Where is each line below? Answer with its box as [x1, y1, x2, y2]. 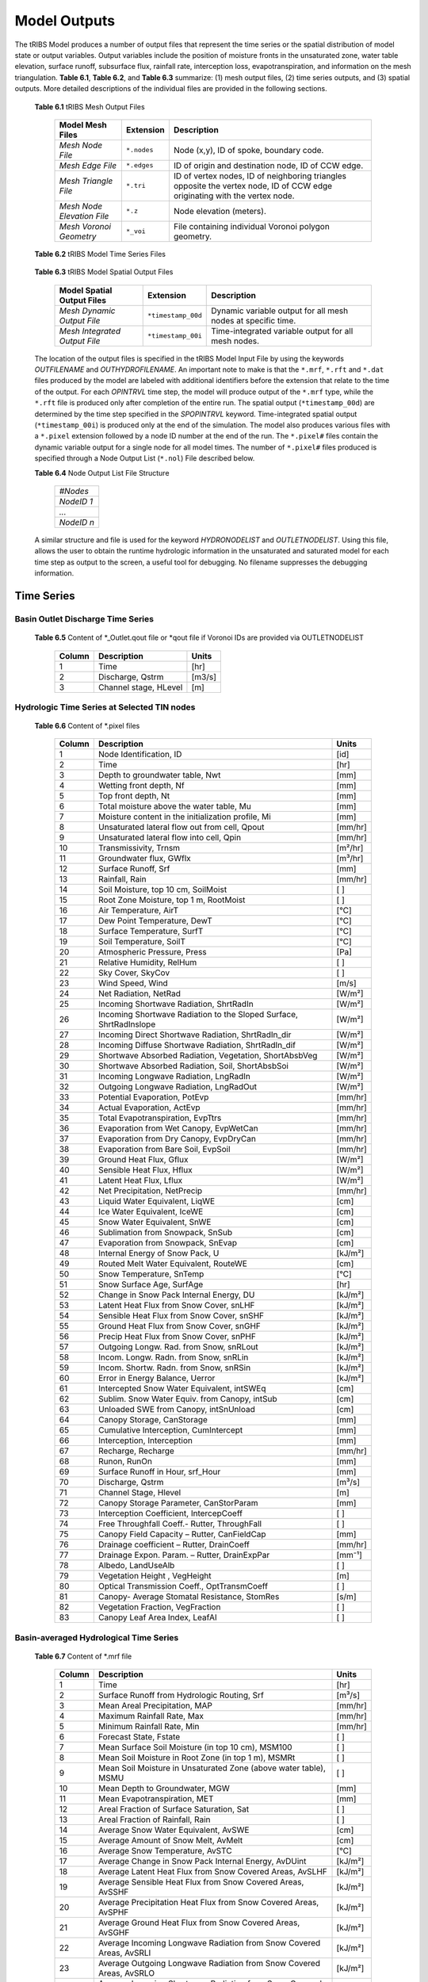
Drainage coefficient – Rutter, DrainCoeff [97, 1539, 250, 1550]
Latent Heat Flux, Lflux [97, 1175, 183, 1186]
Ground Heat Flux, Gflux [97, 1154, 189, 1165]
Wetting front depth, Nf [97, 780, 185, 791]
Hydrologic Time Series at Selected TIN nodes [14, 702, 196, 713]
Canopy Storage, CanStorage [97, 1414, 208, 1425]
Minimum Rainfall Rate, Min [97, 1721, 200, 1732]
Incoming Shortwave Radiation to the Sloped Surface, [97, 1009, 299, 1020]
